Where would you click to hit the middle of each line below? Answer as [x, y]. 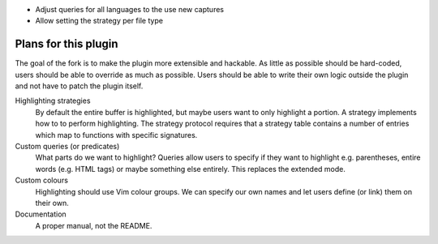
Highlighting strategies [53, 101]
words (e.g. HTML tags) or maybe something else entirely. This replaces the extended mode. [191, 169]
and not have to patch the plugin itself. [79, 86]
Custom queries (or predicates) [67, 147]
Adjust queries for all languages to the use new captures [130, 9]
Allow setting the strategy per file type [99, 21]
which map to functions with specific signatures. [116, 135]
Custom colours [42, 180]
